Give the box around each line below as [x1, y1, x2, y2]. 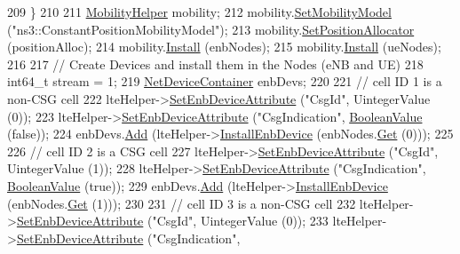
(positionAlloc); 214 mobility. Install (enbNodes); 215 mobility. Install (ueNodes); [7, 37, 441, 56]
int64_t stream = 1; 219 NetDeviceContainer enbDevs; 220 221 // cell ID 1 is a [7, 72, 442, 91]
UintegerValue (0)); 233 [200, 211, 329, 230]
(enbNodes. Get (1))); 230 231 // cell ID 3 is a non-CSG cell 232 [7, 194, 356, 212]
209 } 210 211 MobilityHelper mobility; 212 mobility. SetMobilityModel [7, 3, 392, 20]
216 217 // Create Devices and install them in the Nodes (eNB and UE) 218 [7, 54, 424, 73]
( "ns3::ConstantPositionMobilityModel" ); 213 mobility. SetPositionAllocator [7, 20, 415, 38]
